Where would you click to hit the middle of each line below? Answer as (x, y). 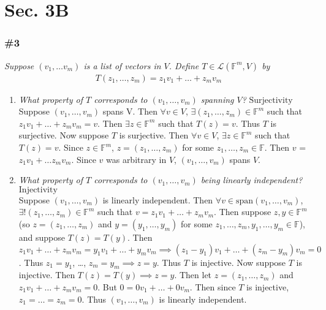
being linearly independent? (252, 180)
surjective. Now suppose (64, 135)
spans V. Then (130, 111)
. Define (184, 65)
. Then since (213, 286)
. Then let (193, 275)
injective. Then (47, 275)
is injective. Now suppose (239, 262)
